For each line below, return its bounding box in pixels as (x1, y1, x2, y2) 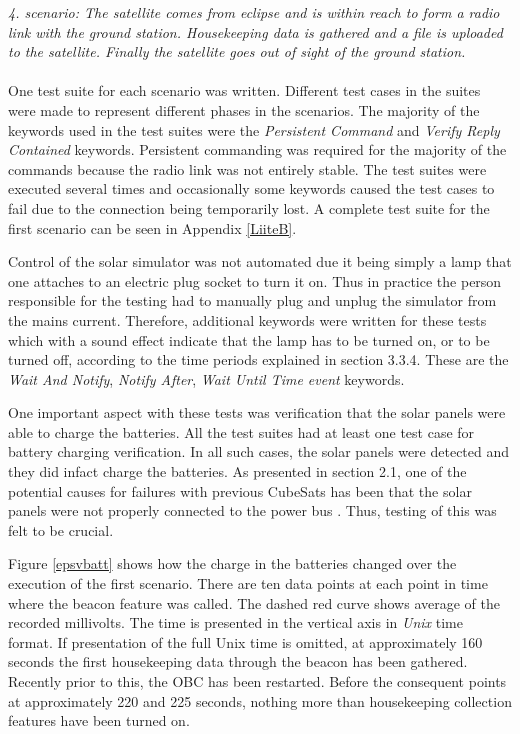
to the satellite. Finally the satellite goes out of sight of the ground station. (8, 41, 466, 62)
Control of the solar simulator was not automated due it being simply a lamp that (8, 251, 512, 272)
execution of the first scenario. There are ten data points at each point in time (8, 573, 488, 594)
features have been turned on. (8, 710, 190, 731)
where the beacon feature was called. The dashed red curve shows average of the (8, 592, 500, 613)
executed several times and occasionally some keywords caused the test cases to (8, 178, 495, 199)
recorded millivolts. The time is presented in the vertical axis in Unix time (8, 612, 463, 633)
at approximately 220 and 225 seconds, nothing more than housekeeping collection (8, 690, 512, 711)
